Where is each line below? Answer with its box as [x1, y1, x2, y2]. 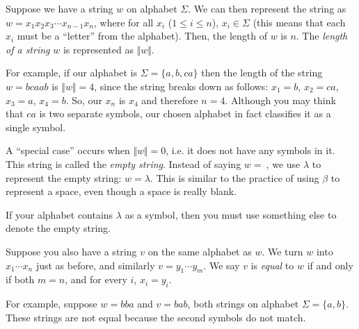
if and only [307, 258, 353, 272]
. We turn [262, 244, 303, 258]
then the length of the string [201, 65, 323, 80]
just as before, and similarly [35, 258, 155, 272]
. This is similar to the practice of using [150, 170, 319, 185]
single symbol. [6, 119, 66, 134]
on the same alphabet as [147, 244, 252, 258]
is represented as [63, 42, 134, 56]
